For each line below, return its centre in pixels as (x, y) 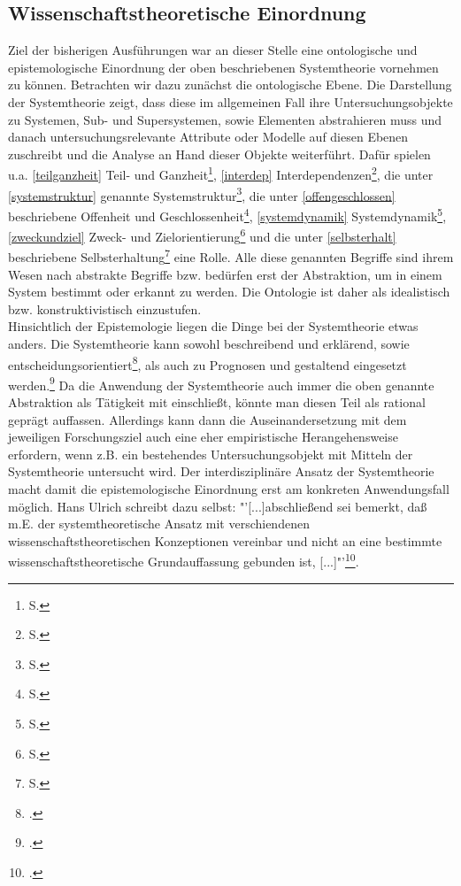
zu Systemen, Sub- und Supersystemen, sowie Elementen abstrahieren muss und (225, 119)
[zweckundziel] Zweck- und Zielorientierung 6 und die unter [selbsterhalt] (202, 235)
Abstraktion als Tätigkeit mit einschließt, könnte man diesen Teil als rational (217, 402)
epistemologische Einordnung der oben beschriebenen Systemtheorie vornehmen (223, 67)
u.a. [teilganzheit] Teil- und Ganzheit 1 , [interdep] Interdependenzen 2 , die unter (221, 173)
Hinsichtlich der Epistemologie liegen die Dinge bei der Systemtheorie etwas (213, 326)
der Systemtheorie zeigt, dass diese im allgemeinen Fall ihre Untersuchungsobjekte (230, 101)
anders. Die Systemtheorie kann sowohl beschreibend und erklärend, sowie (209, 343)
